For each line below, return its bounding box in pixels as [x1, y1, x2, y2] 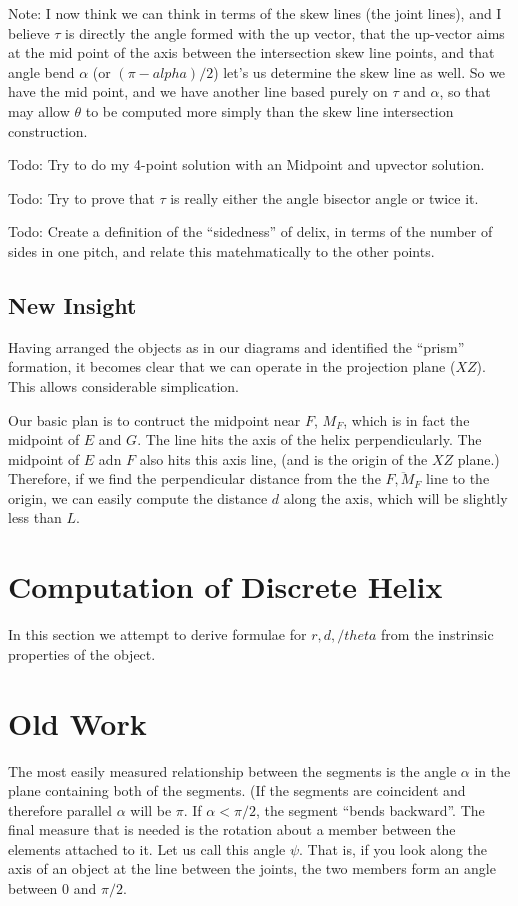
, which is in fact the [343, 409, 470, 430]
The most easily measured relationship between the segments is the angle [8, 760, 457, 781]
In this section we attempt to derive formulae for [8, 624, 307, 645]
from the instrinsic [381, 624, 494, 645]
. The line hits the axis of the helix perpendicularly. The [137, 429, 482, 450]
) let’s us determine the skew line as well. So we [213, 61, 506, 82]
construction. [8, 120, 88, 141]
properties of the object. [8, 643, 156, 664]
